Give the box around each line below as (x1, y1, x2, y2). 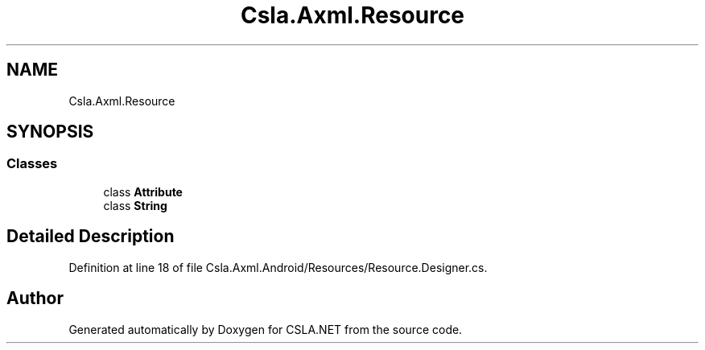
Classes (6, 155, 58, 172)
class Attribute (103, 184, 183, 199)
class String (103, 198, 167, 212)
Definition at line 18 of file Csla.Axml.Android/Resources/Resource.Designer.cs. (68, 260, 488, 274)
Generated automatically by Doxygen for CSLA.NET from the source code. (68, 322, 463, 336)
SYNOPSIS (6, 121, 94, 142)
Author (6, 288, 64, 309)
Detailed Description (6, 226, 175, 247)
